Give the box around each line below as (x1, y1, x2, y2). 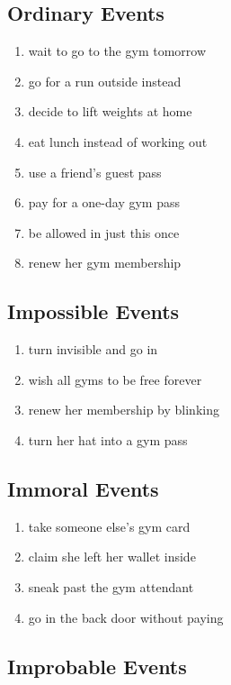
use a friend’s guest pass (28, 162, 162, 181)
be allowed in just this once (28, 223, 180, 242)
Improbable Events (7, 652, 187, 680)
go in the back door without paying (28, 607, 224, 626)
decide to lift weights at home (28, 102, 192, 121)
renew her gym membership (28, 253, 182, 272)
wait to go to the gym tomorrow (28, 41, 207, 60)
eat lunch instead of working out (28, 132, 208, 151)
